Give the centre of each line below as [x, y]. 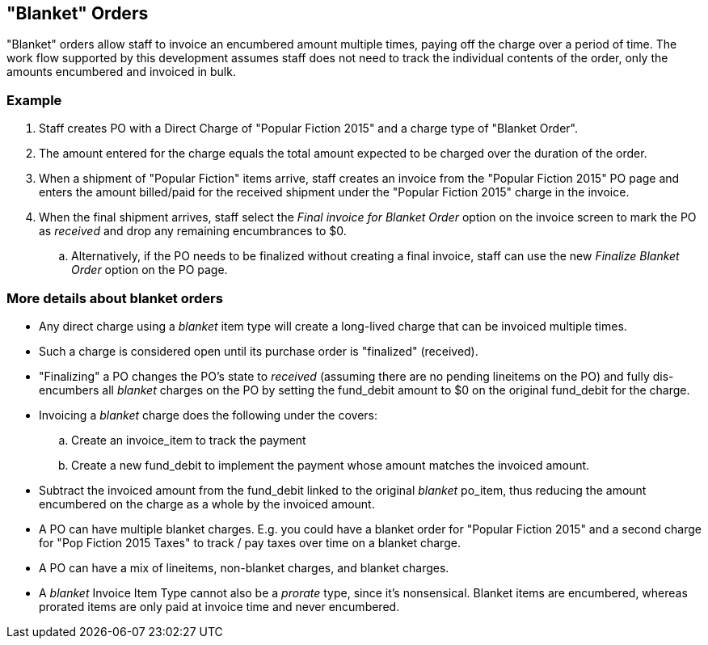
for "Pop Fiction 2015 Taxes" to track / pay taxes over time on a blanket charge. [250, 542]
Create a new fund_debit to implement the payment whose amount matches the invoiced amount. [331, 465]
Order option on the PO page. [150, 270]
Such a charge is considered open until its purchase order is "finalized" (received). [259, 351]
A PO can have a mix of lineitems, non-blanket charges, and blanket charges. [244, 567]
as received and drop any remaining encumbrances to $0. [193, 231]
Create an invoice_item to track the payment [189, 440]
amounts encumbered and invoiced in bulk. [121, 72]
